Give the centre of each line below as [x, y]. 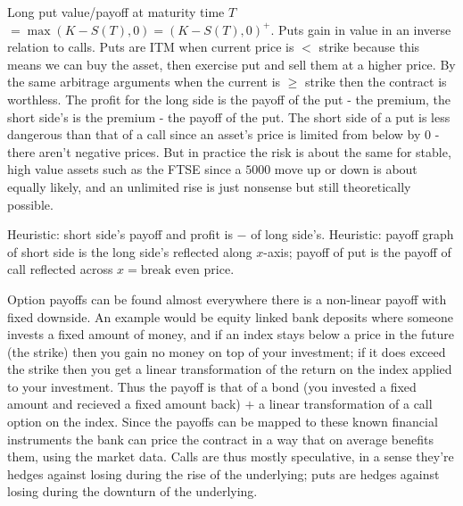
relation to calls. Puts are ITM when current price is [151, 47]
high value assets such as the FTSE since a [124, 169]
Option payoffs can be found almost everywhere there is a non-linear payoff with [227, 299]
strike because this [369, 47]
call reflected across [60, 269]
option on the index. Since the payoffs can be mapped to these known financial [223, 422]
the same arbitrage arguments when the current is [144, 82]
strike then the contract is [376, 82]
